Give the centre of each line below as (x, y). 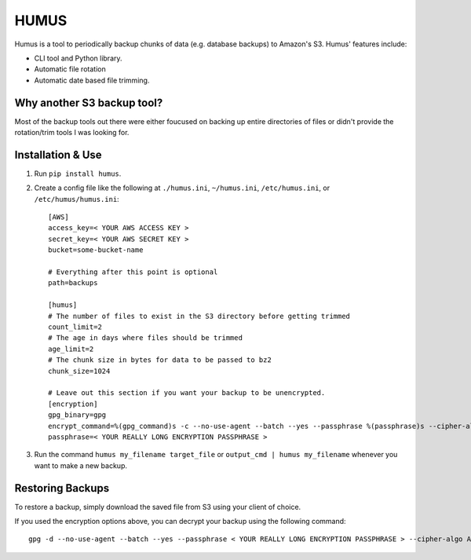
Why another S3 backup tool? (89, 102)
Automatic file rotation (70, 69)
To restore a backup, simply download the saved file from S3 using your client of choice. (158, 507)
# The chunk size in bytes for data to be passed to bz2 (160, 360)
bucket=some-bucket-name (96, 250)
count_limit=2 (75, 327)
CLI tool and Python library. (78, 58)
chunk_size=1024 (79, 371)
